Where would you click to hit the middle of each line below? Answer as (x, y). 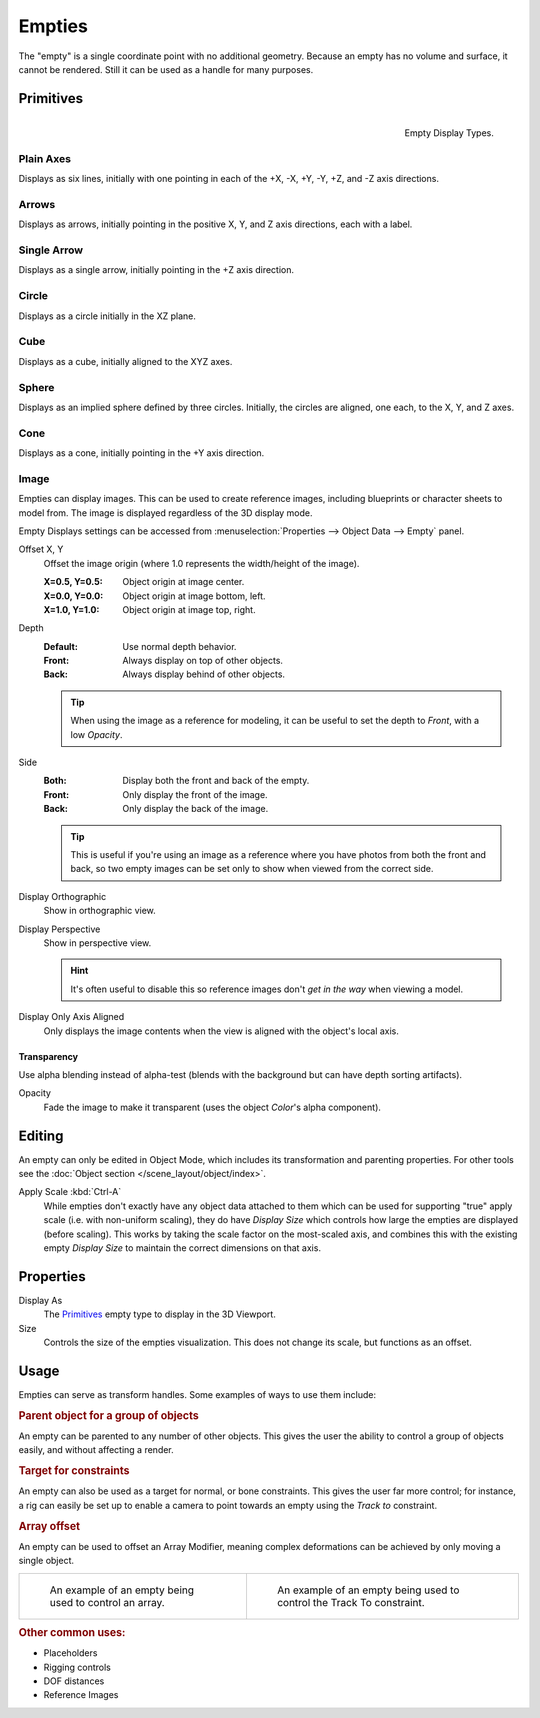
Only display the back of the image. (195, 809)
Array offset (49, 1526)
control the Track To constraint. (350, 1602)
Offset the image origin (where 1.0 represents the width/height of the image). (201, 563)
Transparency (48, 1056)
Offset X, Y (41, 549)
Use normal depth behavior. (179, 646)
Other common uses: (72, 1633)
